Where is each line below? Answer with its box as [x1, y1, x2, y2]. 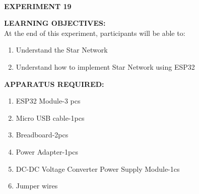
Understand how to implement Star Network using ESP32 [16, 61, 195, 72]
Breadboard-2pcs [16, 129, 69, 140]
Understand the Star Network [16, 44, 108, 55]
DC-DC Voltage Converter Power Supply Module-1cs [16, 163, 180, 174]
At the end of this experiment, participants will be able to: [4, 27, 185, 38]
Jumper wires [16, 180, 58, 191]
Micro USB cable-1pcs [16, 112, 85, 123]
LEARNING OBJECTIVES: [4, 18, 106, 28]
